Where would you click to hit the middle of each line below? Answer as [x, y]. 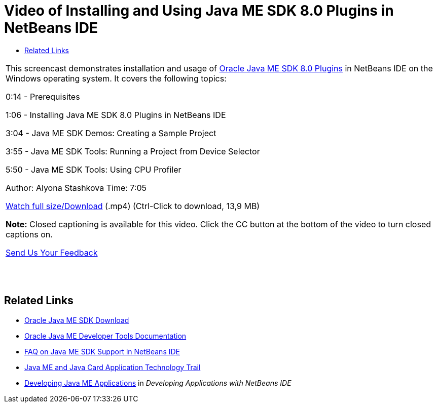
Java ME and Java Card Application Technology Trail [113, 367]
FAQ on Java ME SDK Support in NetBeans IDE [102, 351]
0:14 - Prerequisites [43, 96]
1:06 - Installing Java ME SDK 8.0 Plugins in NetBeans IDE [116, 115]
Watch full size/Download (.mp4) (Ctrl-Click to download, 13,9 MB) [133, 206]
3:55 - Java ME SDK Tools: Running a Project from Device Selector [133, 151]
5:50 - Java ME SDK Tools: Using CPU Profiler [94, 169]
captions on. [29, 234]
